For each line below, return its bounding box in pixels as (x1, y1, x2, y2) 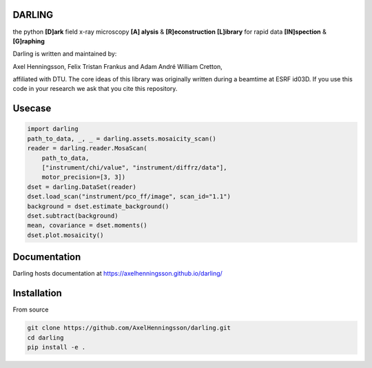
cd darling (27, 334, 64, 341)
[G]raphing (12, 37, 45, 45)
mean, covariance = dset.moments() (27, 221, 147, 229)
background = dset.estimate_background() (27, 202, 169, 210)
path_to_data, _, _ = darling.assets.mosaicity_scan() (27, 134, 216, 143)
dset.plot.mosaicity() (27, 231, 104, 239)
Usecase (12, 103, 52, 114)
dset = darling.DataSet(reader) (27, 183, 137, 191)
